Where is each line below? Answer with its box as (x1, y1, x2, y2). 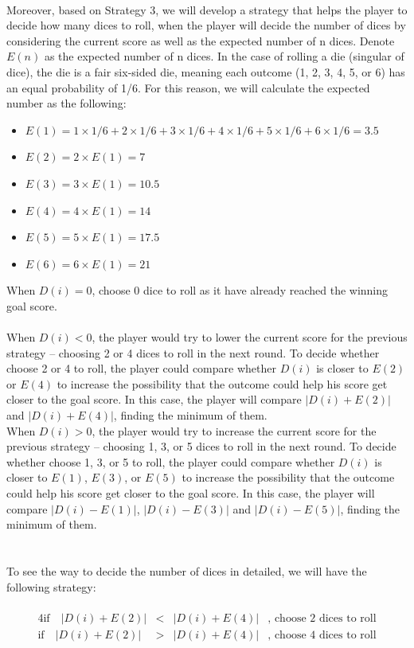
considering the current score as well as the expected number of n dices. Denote (6, 32, 395, 49)
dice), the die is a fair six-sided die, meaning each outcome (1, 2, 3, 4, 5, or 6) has (6, 63, 405, 80)
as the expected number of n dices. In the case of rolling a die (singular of (44, 48, 404, 64)
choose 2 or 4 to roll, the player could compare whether (6, 360, 276, 377)
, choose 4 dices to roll (268, 629, 377, 641)
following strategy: (6, 578, 96, 595)
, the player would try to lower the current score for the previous (92, 329, 408, 345)
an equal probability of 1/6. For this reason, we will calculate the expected (6, 79, 370, 96)
